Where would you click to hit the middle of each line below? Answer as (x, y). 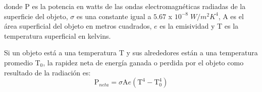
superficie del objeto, (36, 16)
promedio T (22, 62)
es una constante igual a (114, 16)
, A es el (231, 16)
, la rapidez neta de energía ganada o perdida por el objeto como (143, 62)
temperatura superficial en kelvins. (58, 35)
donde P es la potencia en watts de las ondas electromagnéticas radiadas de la (125, 6)
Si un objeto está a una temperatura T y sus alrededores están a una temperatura (131, 53)
